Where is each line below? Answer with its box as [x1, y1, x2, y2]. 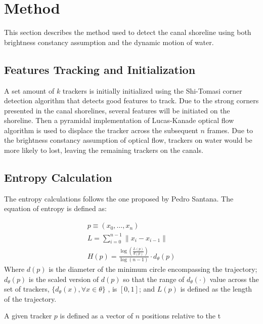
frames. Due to [207, 125, 253, 135]
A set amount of [4, 85, 55, 96]
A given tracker [4, 310, 52, 321]
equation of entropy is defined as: [4, 203, 107, 214]
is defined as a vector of [60, 310, 134, 321]
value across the [209, 273, 259, 284]
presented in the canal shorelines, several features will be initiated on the [4, 105, 230, 115]
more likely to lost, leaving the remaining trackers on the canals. [4, 145, 203, 155]
